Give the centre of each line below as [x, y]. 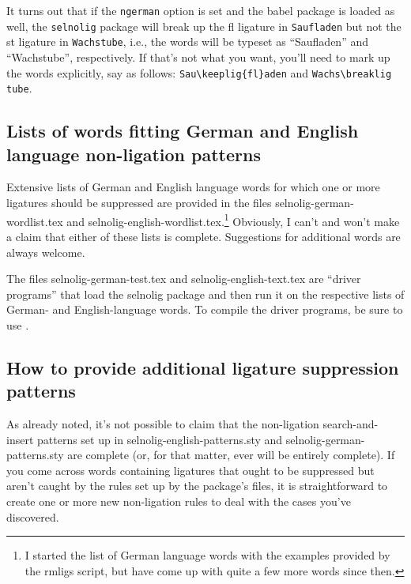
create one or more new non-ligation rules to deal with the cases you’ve [179, 501]
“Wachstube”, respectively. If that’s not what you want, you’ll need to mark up [198, 57]
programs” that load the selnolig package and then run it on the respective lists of [205, 294]
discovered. [33, 516]
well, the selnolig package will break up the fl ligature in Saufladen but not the [204, 26]
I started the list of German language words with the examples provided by [207, 555]
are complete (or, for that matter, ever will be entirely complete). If [231, 455]
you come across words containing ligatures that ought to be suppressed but [190, 470]
